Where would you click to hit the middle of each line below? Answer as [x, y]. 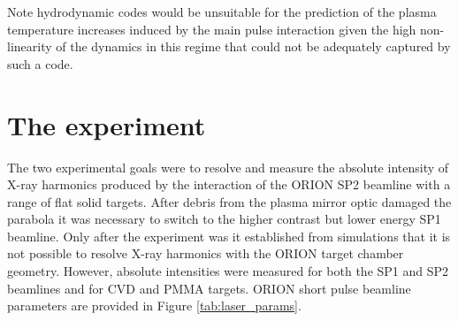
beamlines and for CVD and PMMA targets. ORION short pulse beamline [209, 288]
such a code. [40, 63]
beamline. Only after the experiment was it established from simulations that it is [229, 236]
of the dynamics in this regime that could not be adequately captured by [253, 46]
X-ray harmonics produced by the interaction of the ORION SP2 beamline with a [229, 184]
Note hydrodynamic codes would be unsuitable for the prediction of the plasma [222, 11]
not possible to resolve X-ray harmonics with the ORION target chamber [206, 253]
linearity [30, 46]
